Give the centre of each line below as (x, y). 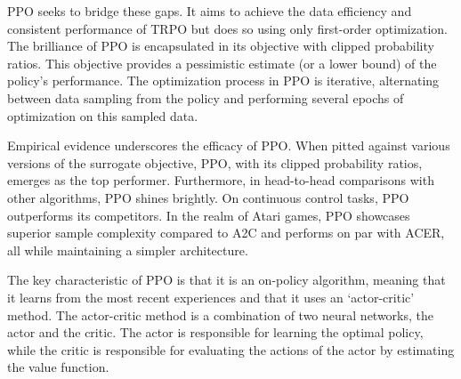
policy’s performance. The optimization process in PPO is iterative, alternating (223, 81)
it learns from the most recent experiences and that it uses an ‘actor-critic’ (211, 297)
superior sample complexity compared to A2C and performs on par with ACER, (226, 233)
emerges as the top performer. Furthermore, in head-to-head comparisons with (221, 180)
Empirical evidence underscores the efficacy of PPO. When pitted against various (229, 145)
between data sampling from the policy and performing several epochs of (206, 97)
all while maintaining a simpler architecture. (128, 250)
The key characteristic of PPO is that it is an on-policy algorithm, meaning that (226, 280)
